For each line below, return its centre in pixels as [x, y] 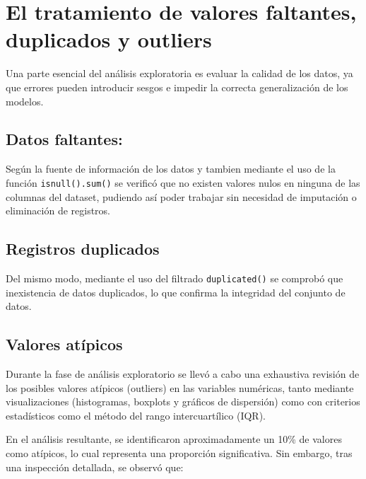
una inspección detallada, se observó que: [95, 467]
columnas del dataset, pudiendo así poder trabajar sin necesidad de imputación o [181, 196]
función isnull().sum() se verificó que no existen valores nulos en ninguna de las [183, 182]
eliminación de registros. [58, 210]
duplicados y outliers [109, 39]
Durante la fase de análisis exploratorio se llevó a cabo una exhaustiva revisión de [183, 373]
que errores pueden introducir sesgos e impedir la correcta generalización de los [177, 87]
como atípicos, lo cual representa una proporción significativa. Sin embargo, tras [179, 452]
